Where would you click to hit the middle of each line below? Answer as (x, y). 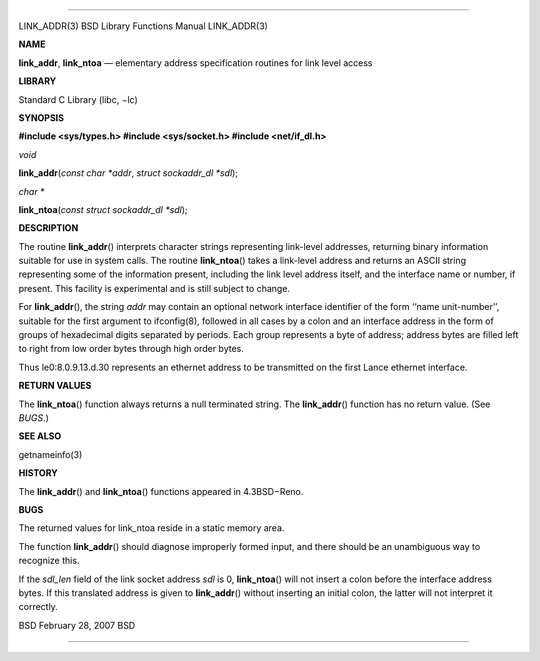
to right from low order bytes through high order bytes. (131, 349)
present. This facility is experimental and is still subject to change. (154, 288)
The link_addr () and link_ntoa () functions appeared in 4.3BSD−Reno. (161, 491)
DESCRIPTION (48, 228)
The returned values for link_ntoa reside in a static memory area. (151, 528)
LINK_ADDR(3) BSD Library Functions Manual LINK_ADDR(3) (143, 26)
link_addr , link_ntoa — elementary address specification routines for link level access (196, 62)
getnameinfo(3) (50, 454)
